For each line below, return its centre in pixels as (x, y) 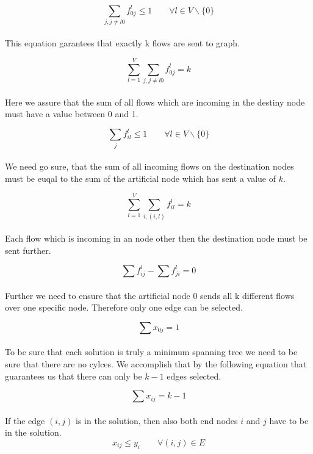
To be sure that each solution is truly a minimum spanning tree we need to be (151, 352)
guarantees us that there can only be (74, 376)
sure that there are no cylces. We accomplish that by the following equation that (156, 363)
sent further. (28, 250)
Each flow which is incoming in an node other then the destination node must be (156, 238)
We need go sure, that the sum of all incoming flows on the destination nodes (149, 166)
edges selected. (194, 376)
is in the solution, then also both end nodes (156, 420)
